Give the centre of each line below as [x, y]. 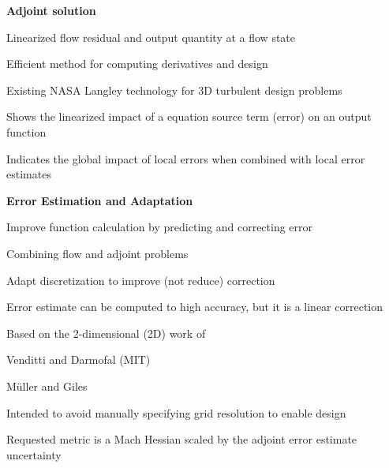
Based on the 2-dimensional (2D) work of [106, 333]
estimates [29, 174]
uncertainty [34, 454]
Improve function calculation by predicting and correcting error [160, 227]
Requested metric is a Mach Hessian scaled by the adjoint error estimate [182, 439]
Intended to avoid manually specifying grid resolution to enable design [176, 412]
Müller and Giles [47, 386]
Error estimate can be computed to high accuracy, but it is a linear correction [195, 307]
